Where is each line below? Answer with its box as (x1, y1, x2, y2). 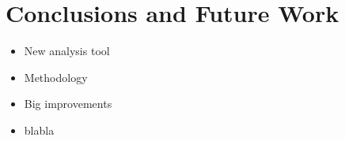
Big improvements (24, 95, 112, 112)
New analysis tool (24, 43, 110, 59)
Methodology (24, 69, 88, 85)
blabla (24, 121, 55, 138)
